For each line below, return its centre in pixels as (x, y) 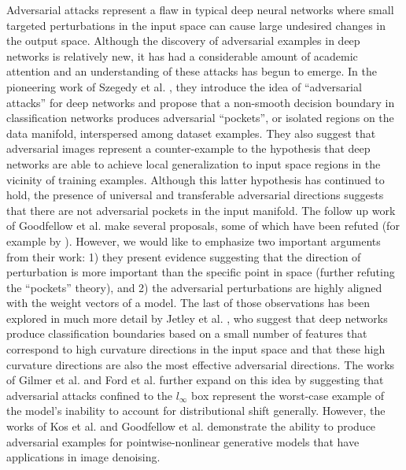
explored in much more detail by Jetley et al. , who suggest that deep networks (197, 318)
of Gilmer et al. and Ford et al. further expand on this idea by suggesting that (195, 380)
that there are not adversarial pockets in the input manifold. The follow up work (201, 210)
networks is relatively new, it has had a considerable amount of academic (182, 56)
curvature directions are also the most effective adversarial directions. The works (201, 364)
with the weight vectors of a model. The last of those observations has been (188, 303)
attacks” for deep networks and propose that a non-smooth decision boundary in (201, 102)
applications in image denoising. (83, 457)
